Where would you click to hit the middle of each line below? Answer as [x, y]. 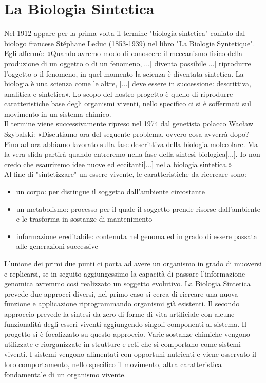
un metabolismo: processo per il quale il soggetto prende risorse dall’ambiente [138, 208]
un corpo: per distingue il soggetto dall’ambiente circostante [110, 191]
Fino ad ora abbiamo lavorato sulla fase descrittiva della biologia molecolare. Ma [131, 144]
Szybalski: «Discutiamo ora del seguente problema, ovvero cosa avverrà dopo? [127, 134]
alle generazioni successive [57, 246]
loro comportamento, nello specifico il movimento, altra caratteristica [113, 364]
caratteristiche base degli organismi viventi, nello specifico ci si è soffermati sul [128, 104]
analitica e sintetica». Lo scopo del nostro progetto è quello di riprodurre [119, 93]
